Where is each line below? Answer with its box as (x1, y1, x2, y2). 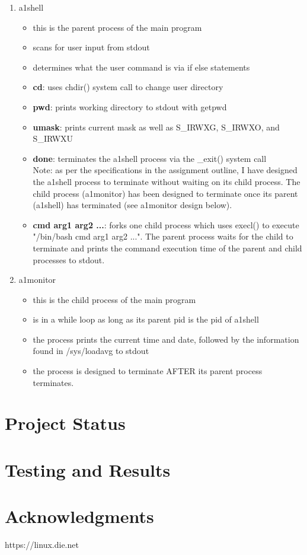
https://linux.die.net (5, 538, 79, 551)
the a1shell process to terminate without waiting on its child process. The (33, 175, 300, 187)
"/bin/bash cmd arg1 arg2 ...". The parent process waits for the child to (33, 230, 293, 243)
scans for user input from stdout (33, 41, 150, 53)
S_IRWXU (33, 132, 73, 145)
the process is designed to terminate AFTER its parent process (33, 365, 263, 377)
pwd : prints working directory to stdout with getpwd (33, 100, 227, 113)
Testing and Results (5, 457, 171, 481)
